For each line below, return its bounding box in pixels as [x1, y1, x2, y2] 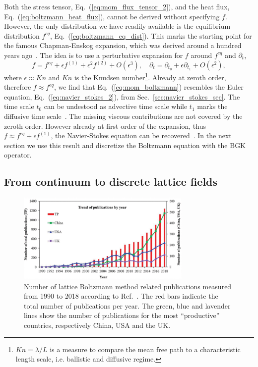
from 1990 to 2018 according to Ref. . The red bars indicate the [24, 291, 218, 301]
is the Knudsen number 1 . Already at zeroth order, [74, 71, 226, 82]
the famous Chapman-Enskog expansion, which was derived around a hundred [4, 40, 242, 51]
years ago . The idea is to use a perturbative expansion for [4, 50, 183, 60]
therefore [4, 82, 31, 92]
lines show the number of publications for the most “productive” [24, 310, 220, 320]
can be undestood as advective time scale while [44, 101, 188, 111]
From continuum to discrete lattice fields [4, 174, 218, 189]
